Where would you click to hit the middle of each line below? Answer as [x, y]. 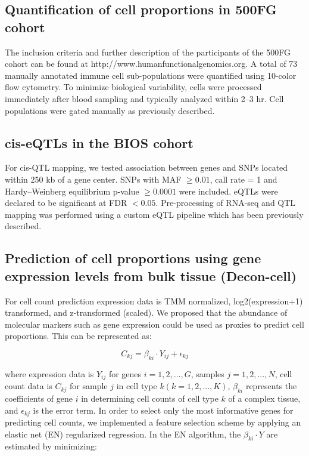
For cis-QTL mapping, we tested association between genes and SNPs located [146, 167]
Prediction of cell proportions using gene [133, 258]
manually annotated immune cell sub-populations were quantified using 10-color [151, 75]
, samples [207, 373]
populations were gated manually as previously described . [110, 110]
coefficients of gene [39, 398]
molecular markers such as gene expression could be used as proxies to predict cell [154, 324]
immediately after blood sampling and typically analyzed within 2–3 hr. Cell [144, 98]
